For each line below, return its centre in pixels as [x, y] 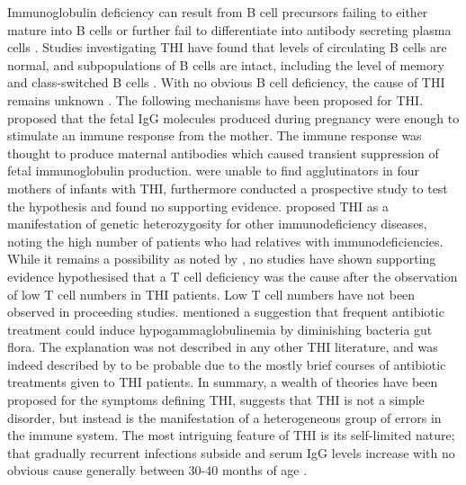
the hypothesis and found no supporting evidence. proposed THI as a [198, 206]
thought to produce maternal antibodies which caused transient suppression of [223, 153]
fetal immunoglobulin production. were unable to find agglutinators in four [214, 171]
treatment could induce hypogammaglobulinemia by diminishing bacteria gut [220, 329]
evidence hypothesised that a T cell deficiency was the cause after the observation [233, 276]
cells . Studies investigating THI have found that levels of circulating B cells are [227, 47]
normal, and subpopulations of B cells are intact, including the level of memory [226, 64]
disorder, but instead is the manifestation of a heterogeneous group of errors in [224, 417]
